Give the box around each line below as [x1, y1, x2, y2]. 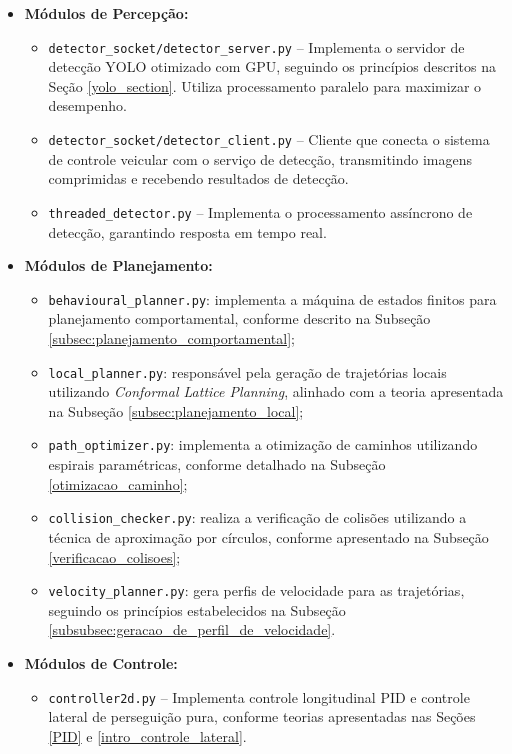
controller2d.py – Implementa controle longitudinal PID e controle [48, 686, 470, 707]
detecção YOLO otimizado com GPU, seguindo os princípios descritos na [48, 56, 496, 77]
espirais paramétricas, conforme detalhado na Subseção [48, 454, 386, 475]
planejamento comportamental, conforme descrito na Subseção [48, 308, 431, 329]
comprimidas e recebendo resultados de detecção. [48, 168, 349, 189]
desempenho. [48, 95, 127, 116]
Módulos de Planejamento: [24, 255, 213, 276]
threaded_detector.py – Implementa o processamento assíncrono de [48, 201, 473, 222]
